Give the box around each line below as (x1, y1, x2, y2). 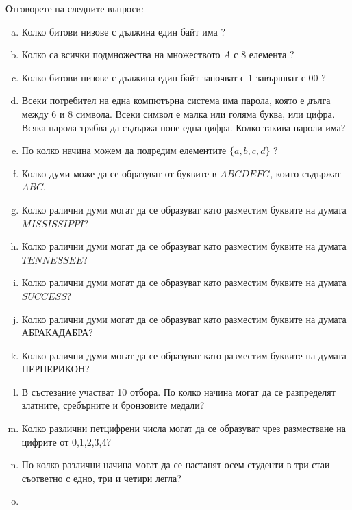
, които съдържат (270, 166, 341, 180)
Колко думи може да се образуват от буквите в (21, 166, 217, 180)
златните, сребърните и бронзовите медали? (21, 398, 205, 412)
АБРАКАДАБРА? (21, 325, 93, 340)
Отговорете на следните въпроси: (5, 1, 144, 15)
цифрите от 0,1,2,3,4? (21, 434, 112, 448)
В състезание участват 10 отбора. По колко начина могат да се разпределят (21, 384, 336, 398)
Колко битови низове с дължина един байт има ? (21, 24, 226, 38)
